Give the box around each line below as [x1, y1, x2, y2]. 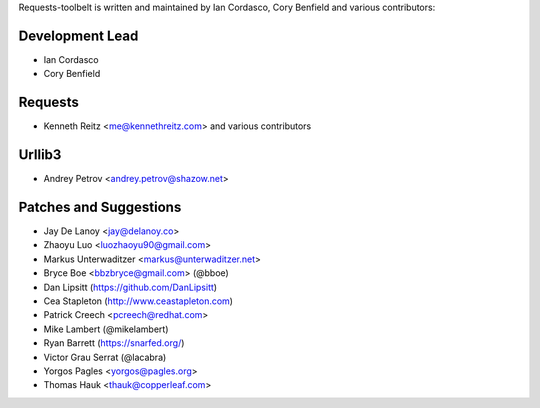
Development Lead [18, 27, 139, 44]
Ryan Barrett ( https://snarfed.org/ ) [43, 337, 185, 349]
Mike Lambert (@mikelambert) [43, 323, 169, 335]
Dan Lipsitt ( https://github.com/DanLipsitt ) [43, 281, 218, 293]
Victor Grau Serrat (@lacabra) [43, 351, 167, 363]
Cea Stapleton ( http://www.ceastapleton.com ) [43, 295, 234, 307]
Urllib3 [18, 146, 62, 164]
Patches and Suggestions [18, 198, 182, 215]
